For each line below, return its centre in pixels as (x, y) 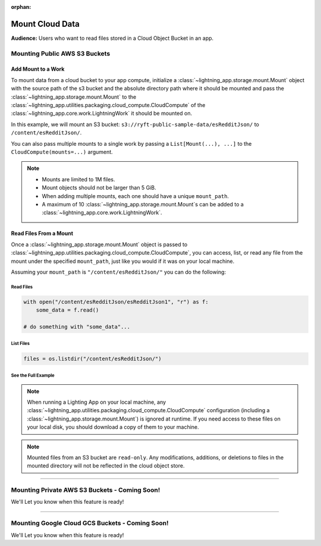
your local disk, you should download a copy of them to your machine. (113, 427)
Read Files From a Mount (42, 233)
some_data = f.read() (67, 310)
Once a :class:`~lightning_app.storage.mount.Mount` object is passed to (99, 244)
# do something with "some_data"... (77, 327)
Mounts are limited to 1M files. (78, 179)
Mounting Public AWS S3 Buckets (61, 54)
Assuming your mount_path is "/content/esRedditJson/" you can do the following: (118, 272)
